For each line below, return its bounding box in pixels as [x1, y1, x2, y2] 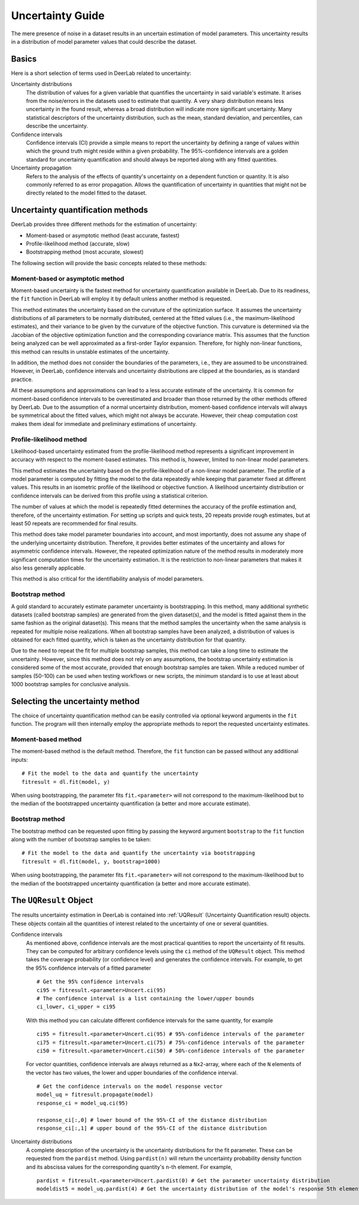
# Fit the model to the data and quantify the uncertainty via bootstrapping [22, 850, 255, 857]
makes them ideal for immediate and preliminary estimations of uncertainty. [11, 420, 197, 427]
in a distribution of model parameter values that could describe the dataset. [11, 38, 197, 45]
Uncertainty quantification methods [11, 205, 148, 215]
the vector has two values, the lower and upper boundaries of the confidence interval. [26, 1069, 238, 1076]
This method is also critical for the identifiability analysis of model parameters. [11, 575, 204, 583]
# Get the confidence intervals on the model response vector [36, 1083, 223, 1090]
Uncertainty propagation [11, 165, 72, 172]
